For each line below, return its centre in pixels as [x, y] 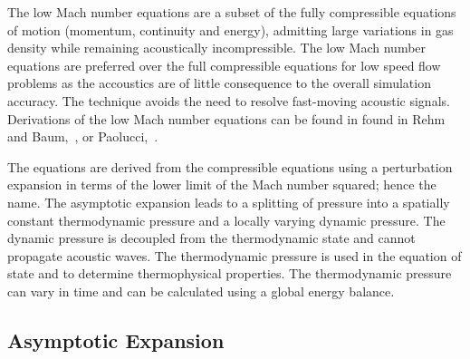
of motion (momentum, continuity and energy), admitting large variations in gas [230, 29]
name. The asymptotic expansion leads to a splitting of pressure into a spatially [229, 202]
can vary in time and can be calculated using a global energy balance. [201, 291]
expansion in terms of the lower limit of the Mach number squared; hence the [222, 184]
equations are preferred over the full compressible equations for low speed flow [224, 65]
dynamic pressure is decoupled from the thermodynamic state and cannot [211, 238]
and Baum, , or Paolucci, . [83, 136]
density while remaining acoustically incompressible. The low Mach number [217, 48]
